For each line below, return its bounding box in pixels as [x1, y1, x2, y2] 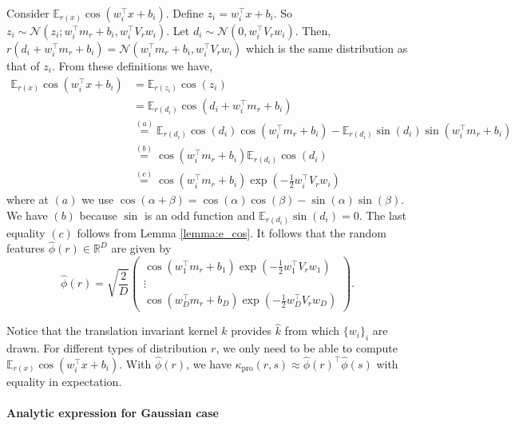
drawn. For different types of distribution [6, 340, 208, 356]
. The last [359, 207, 406, 223]
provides [231, 322, 271, 339]
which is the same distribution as [246, 40, 408, 56]
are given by [111, 240, 172, 257]
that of [6, 58, 40, 74]
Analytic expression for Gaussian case [6, 404, 219, 421]
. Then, [295, 22, 331, 38]
